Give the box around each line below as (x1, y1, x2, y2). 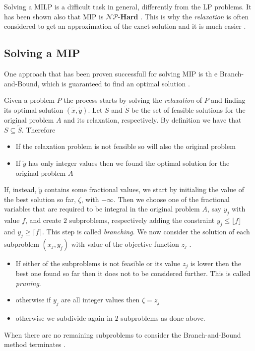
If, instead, (4, 184, 37, 195)
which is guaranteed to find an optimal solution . (42, 78, 190, 88)
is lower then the (190, 258, 241, 268)
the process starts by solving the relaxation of (64, 95, 202, 105)
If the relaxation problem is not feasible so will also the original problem (15, 141, 236, 151)
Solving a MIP (4, 45, 80, 61)
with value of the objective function (71, 238, 179, 249)
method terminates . (4, 339, 66, 350)
